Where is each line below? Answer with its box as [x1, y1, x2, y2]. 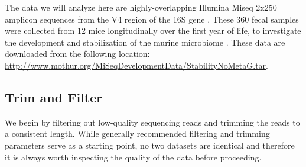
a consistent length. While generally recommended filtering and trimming [5, 127, 270, 140]
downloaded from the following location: [5, 47, 150, 60]
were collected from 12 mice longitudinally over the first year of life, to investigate [5, 24, 301, 37]
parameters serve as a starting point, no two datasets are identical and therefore [5, 139, 295, 151]
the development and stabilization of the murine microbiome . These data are [5, 36, 285, 48]
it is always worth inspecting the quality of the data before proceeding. [5, 150, 262, 163]
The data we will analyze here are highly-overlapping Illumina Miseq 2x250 [5, 1, 277, 13]
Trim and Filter [5, 88, 103, 106]
